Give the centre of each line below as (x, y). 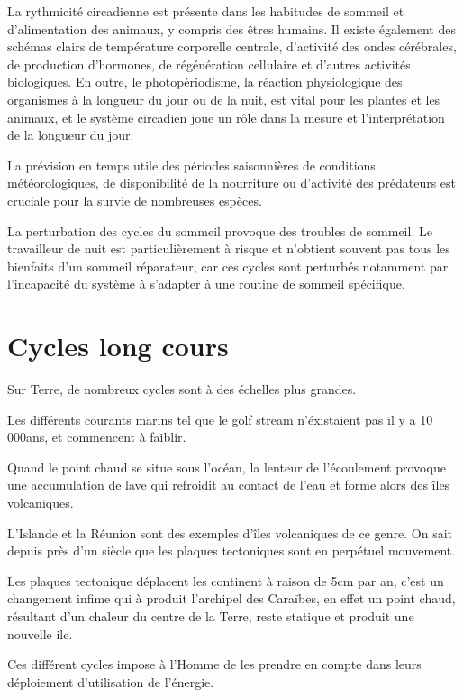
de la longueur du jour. (71, 135)
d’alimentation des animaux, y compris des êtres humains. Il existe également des (231, 28)
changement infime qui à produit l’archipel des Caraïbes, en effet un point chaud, (231, 598)
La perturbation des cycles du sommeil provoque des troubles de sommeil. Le (220, 230)
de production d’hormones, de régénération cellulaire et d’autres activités (209, 64)
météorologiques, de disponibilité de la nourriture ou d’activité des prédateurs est (232, 183)
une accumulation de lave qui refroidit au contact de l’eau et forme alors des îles (229, 485)
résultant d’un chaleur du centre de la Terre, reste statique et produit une (211, 615)
